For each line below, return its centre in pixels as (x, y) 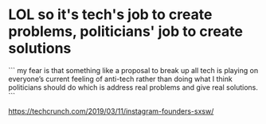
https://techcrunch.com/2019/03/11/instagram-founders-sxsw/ (111, 111)
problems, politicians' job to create (125, 31)
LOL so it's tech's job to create (110, 15)
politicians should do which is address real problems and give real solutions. (133, 87)
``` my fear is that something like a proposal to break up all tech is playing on (133, 70)
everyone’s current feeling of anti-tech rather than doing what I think (120, 79)
